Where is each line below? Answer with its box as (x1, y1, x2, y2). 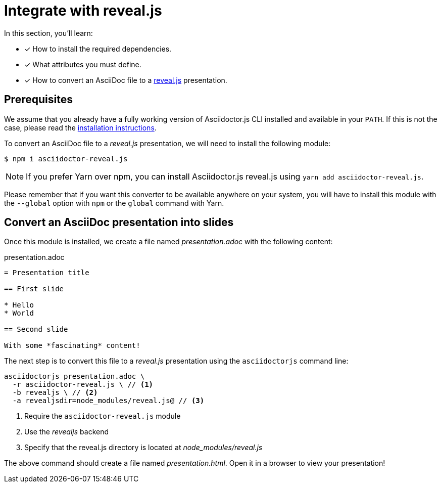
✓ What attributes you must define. (24, 60, 141, 69)
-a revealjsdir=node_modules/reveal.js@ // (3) (12, 396, 205, 405)
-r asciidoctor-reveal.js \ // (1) (12, 380, 154, 389)
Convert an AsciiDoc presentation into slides (4, 216, 234, 229)
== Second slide (4, 325, 68, 334)
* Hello (4, 301, 34, 309)
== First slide (4, 285, 64, 293)
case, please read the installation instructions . (4, 123, 157, 132)
